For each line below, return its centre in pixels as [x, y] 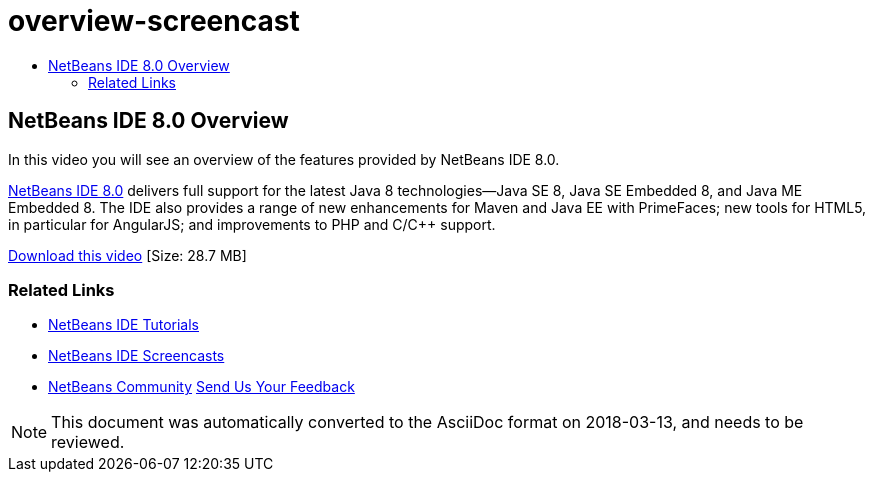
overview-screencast [154, 21]
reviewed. [88, 442]
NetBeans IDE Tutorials [123, 325]
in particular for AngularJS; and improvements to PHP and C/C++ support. [252, 224]
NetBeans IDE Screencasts [136, 356]
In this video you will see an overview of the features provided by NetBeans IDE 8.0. [284, 159]
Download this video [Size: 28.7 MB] [127, 255]
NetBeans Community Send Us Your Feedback [201, 387]
